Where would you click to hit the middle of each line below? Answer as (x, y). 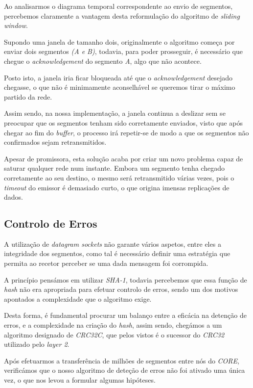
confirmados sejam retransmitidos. (55, 142)
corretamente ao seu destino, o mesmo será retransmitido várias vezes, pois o (119, 177)
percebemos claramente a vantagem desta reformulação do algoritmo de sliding (122, 15)
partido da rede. (28, 96)
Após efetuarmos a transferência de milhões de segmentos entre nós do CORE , (122, 360)
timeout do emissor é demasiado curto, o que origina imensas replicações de (117, 187)
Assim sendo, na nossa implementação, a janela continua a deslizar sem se (115, 113)
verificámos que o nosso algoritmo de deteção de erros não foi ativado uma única (125, 370)
